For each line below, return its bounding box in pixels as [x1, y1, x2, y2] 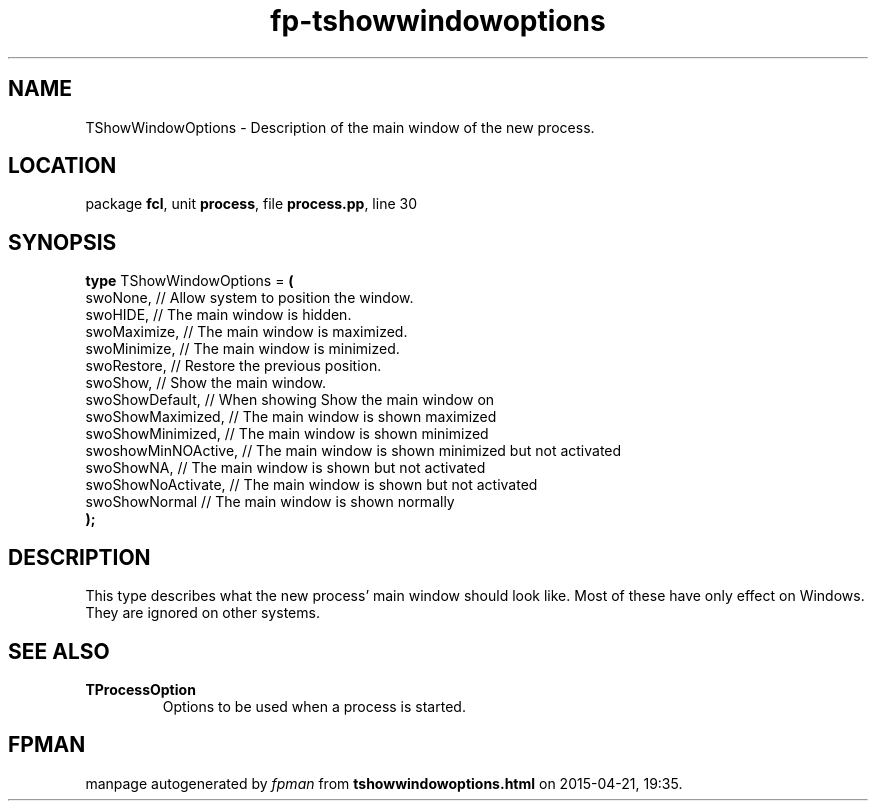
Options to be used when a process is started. [162, 697, 466, 715]
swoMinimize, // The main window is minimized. [85, 340, 400, 358]
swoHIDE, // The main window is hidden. [85, 306, 352, 324]
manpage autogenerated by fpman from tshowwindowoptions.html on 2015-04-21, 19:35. [85, 774, 683, 792]
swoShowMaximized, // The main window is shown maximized [85, 408, 497, 426]
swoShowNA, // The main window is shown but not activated [85, 459, 486, 477]
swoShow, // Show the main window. [85, 374, 326, 392]
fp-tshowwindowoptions [270, 4, 606, 38]
